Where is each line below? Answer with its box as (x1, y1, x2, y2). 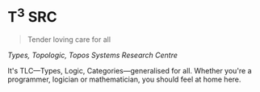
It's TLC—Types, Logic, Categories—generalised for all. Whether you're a (7, 66, 252, 76)
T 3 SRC (7, 5, 57, 27)
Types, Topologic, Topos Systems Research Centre (7, 50, 178, 61)
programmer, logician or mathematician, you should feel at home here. (7, 74, 241, 85)
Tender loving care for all (27, 35, 111, 44)
